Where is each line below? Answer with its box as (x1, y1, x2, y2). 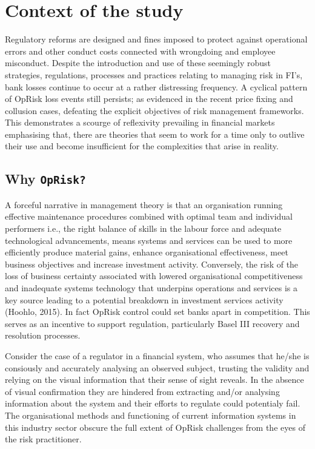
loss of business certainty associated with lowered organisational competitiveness (5, 269, 303, 282)
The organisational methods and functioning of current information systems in (5, 408, 296, 421)
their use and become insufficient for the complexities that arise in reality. (5, 140, 279, 152)
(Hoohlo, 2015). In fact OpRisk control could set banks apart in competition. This (5, 305, 310, 318)
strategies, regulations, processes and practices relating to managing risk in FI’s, (5, 68, 303, 81)
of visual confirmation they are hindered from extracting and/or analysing (5, 385, 280, 397)
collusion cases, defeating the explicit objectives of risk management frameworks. (5, 104, 304, 116)
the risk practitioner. (5, 433, 82, 445)
